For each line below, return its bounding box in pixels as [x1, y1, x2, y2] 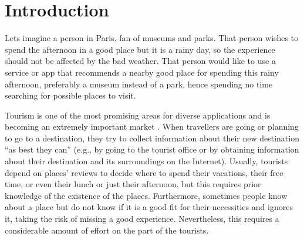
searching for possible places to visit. [5, 89, 136, 102]
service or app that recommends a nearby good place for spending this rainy [5, 66, 279, 78]
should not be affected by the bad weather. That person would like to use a [5, 55, 276, 67]
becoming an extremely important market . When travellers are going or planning [5, 120, 299, 133]
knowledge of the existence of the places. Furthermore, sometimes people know [5, 189, 288, 201]
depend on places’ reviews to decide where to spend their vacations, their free [5, 166, 283, 178]
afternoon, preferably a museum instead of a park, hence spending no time [5, 77, 273, 90]
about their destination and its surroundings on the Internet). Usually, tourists [5, 155, 288, 167]
